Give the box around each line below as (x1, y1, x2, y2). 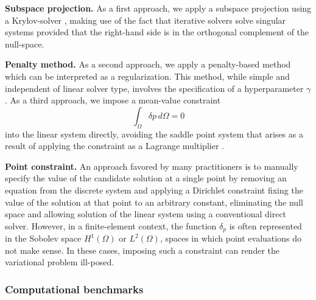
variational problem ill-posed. (5, 256, 114, 268)
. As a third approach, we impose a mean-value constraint (5, 94, 221, 106)
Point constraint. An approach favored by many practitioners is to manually (5, 159, 298, 172)
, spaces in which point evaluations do (160, 232, 301, 245)
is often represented (229, 219, 302, 232)
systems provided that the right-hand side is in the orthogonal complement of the (5, 26, 309, 38)
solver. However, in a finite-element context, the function (5, 219, 217, 232)
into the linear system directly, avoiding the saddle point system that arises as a (5, 127, 303, 140)
